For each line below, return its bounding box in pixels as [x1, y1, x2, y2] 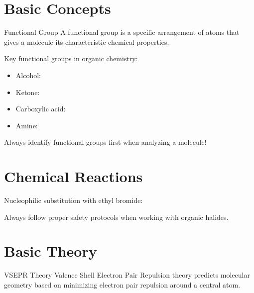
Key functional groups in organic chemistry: [4, 53, 138, 64]
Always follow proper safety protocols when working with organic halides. [4, 211, 229, 222]
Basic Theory [4, 241, 97, 261]
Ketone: [15, 87, 40, 97]
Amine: [15, 120, 38, 130]
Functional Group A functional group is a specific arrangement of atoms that [4, 27, 240, 37]
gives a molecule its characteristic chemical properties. [4, 36, 169, 47]
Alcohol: [15, 70, 41, 80]
